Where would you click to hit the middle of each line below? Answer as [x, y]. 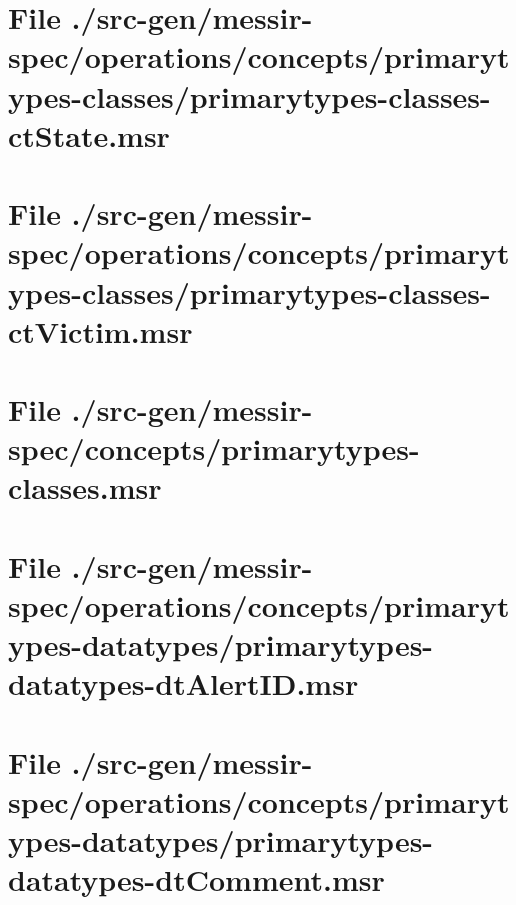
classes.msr [85, 487]
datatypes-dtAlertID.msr [183, 683]
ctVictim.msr [100, 330]
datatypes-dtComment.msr [196, 879]
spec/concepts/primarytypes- [214, 448]
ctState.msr [89, 134]
